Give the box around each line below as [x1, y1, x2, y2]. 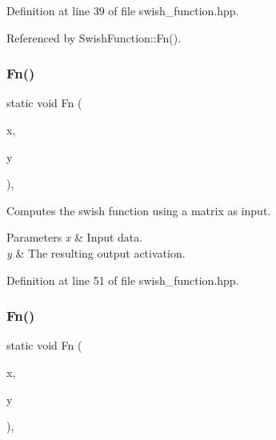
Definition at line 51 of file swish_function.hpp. [6, 271, 239, 288]
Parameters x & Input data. [6, 229, 143, 246]
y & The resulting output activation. [6, 244, 186, 261]
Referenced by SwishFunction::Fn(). [6, 29, 182, 46]
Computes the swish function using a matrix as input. [6, 202, 271, 218]
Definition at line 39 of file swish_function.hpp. [6, 2, 239, 18]
